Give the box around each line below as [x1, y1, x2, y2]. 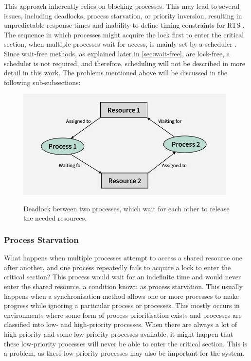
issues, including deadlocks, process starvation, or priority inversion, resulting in [4, 10, 242, 20]
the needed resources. [23, 213, 87, 223]
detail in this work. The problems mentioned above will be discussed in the [4, 68, 228, 78]
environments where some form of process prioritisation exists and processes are [4, 309, 242, 320]
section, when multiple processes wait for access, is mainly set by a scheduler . [4, 39, 237, 49]
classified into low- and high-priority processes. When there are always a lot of [4, 319, 237, 329]
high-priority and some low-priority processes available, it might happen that [4, 328, 233, 339]
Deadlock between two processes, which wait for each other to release [23, 203, 230, 213]
